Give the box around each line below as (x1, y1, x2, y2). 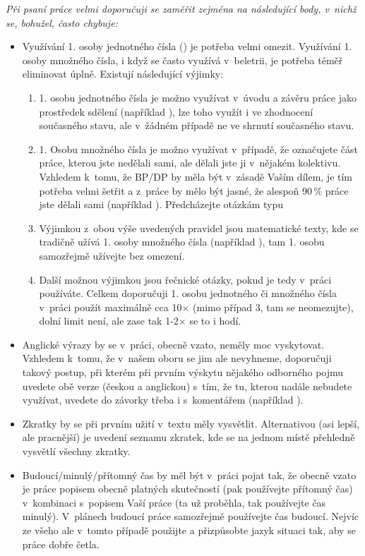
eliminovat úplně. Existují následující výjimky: (22, 66, 224, 81)
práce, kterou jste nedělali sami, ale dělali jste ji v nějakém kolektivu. (39, 155, 341, 170)
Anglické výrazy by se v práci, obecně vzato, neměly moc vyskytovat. (22, 337, 324, 351)
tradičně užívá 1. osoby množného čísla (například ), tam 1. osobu (39, 234, 325, 249)
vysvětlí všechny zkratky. (22, 444, 131, 459)
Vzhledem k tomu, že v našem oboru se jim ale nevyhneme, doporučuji (22, 351, 332, 365)
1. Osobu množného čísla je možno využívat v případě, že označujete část (39, 141, 358, 156)
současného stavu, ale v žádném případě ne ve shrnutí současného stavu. (39, 118, 354, 133)
